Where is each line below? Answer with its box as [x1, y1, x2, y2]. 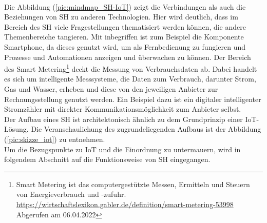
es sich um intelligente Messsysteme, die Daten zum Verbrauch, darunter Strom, [4, 73, 256, 84]
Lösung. [4, 124, 29, 134]
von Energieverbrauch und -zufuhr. [16, 189, 126, 199]
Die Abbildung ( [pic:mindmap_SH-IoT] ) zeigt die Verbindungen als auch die [4, 1, 246, 12]
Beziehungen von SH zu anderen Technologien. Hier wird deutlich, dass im [4, 11, 238, 22]
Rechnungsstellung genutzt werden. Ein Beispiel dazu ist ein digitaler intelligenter [4, 93, 261, 104]
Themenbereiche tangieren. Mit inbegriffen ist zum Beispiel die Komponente [4, 31, 244, 42]
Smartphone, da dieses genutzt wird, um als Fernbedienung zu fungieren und [4, 41, 246, 52]
